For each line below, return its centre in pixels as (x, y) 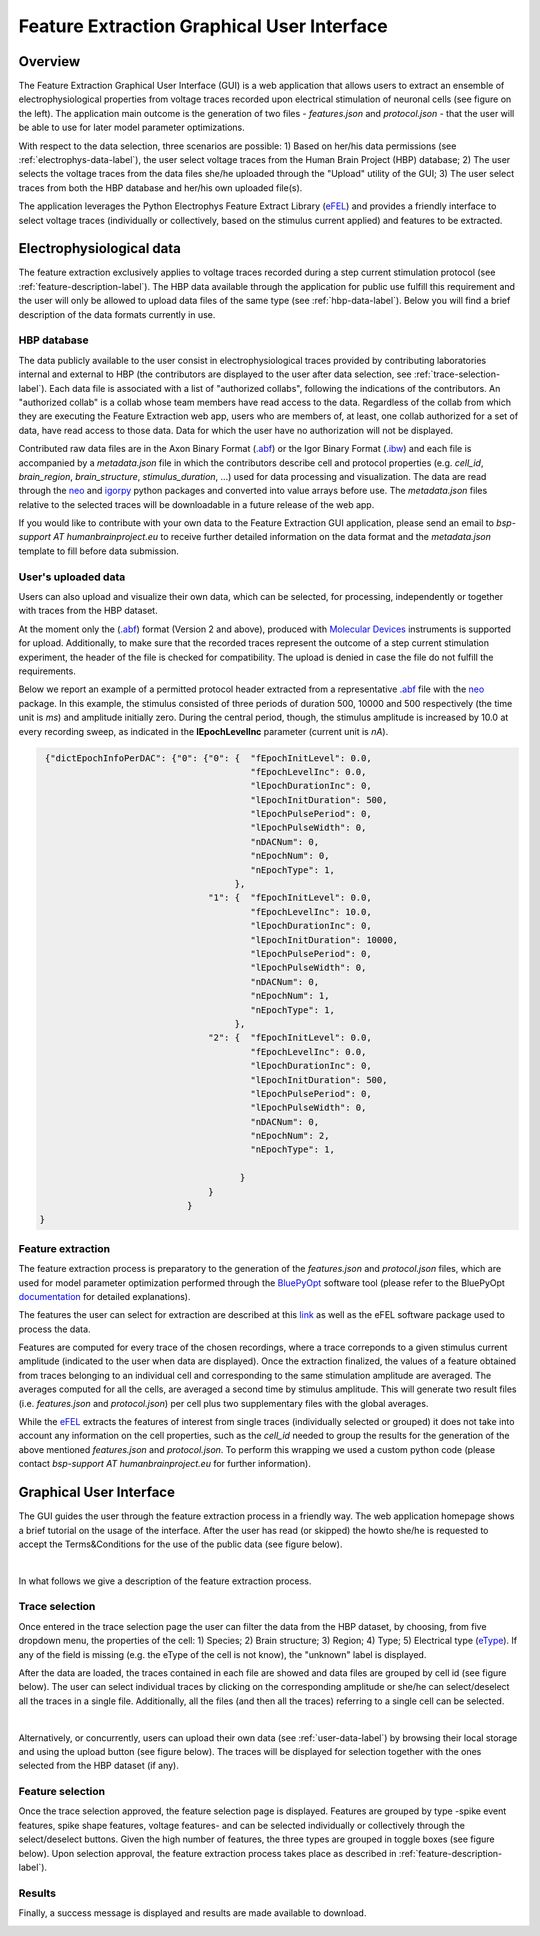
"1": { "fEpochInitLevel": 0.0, (290, 898)
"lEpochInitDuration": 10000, (324, 939)
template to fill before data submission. (98, 551)
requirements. (47, 671)
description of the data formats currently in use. (117, 314)
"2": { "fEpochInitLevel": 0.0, (290, 1038)
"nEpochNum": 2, (290, 1136)
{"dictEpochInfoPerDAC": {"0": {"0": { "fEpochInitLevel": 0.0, (208, 758)
